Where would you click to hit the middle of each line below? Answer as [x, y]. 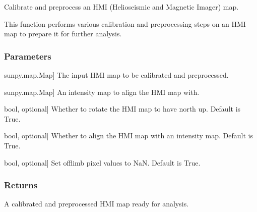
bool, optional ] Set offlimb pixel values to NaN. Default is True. [102, 162]
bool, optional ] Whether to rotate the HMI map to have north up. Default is [122, 109]
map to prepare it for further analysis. [63, 34]
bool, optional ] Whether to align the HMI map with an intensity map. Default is [128, 136]
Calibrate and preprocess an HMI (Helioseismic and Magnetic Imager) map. [121, 7]
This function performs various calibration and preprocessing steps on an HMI [125, 23]
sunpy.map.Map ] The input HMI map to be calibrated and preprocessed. [116, 75]
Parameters [28, 56]
